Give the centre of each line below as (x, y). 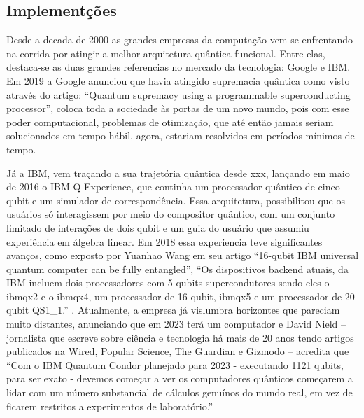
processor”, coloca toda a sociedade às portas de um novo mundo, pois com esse (178, 108)
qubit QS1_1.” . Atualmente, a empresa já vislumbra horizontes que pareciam (173, 310)
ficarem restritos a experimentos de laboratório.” (110, 406)
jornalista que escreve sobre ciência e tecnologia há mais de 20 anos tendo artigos (180, 337)
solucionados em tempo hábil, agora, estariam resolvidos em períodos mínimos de (181, 135)
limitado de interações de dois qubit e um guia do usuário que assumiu (158, 227)
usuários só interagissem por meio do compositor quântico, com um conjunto (171, 214)
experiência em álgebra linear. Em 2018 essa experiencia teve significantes (164, 241)
